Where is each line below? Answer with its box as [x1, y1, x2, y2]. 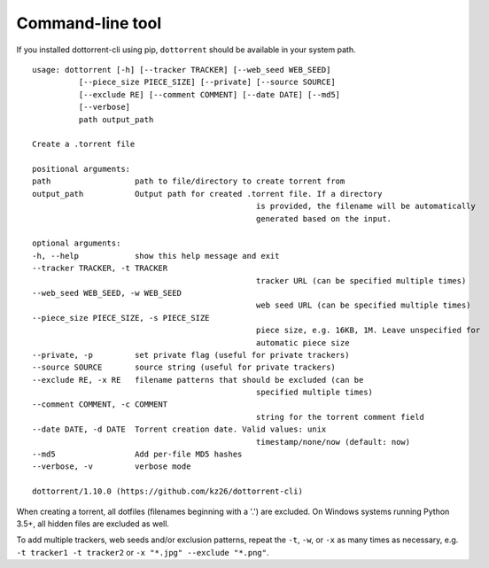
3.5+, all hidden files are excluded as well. [16, 518, 170, 529]
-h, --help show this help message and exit [32, 251, 280, 261]
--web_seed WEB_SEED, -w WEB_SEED [32, 288, 182, 298]
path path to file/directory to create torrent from [32, 176, 345, 186]
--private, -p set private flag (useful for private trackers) [32, 350, 350, 360]
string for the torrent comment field [255, 412, 425, 422]
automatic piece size [255, 338, 350, 347]
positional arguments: [32, 164, 131, 175]
